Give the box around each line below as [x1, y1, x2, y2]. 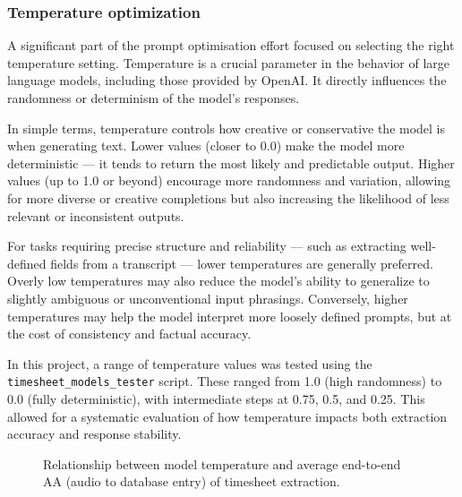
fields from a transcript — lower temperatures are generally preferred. [50, 253, 433, 272]
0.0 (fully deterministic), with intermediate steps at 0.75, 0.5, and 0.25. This [7, 389, 425, 407]
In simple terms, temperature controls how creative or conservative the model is [7, 118, 446, 137]
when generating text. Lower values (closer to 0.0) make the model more [7, 136, 405, 155]
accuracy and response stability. [7, 424, 182, 443]
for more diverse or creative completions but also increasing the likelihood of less [7, 188, 449, 207]
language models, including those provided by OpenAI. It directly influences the [7, 71, 447, 90]
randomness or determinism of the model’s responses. [7, 89, 300, 107]
